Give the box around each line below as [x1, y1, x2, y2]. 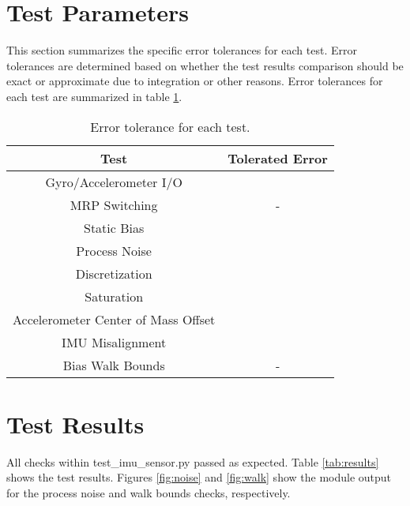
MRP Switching [70, 195, 158, 214]
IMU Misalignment [62, 332, 167, 351]
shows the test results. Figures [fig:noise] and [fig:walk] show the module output [6, 469, 392, 485]
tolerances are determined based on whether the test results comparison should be [6, 57, 404, 73]
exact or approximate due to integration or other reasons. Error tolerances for [6, 73, 383, 89]
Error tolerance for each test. [90, 117, 250, 136]
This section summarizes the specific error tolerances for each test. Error [6, 42, 357, 58]
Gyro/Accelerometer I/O [45, 172, 182, 191]
